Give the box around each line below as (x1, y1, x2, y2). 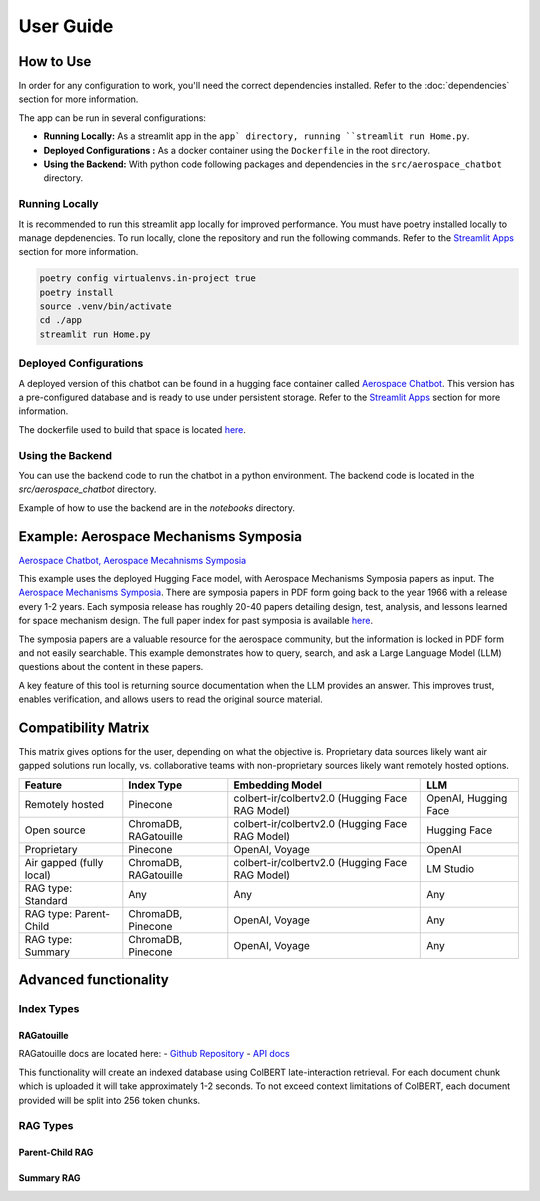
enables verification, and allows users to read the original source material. (18, 693, 324, 705)
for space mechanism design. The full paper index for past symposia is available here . (18, 615, 374, 627)
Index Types (18, 1002, 80, 1016)
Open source (24, 823, 86, 837)
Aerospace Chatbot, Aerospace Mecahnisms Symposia (18, 554, 247, 566)
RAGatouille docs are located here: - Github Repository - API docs (18, 1048, 290, 1060)
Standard (24, 893, 69, 907)
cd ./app (39, 315, 83, 326)
